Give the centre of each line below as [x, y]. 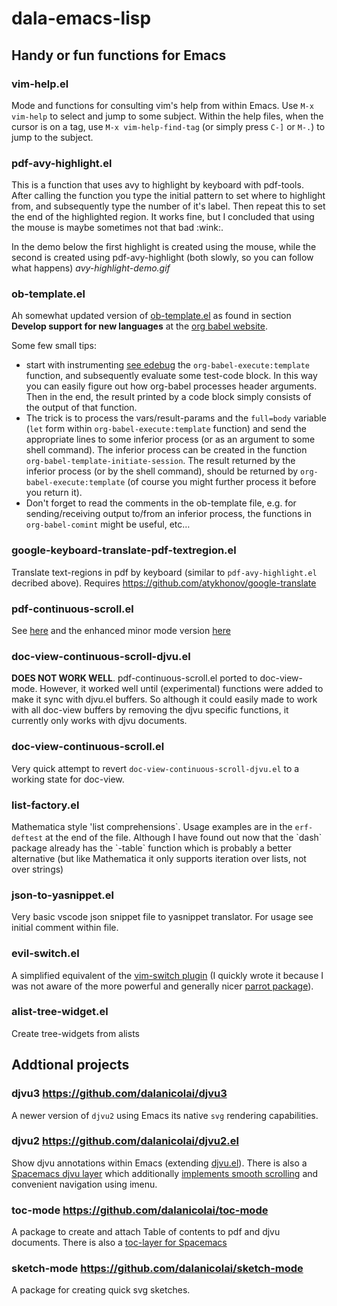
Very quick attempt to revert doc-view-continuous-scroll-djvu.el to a [155, 768]
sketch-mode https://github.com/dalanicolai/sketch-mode [157, 1269]
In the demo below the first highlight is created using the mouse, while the [164, 247]
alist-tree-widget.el [60, 1012]
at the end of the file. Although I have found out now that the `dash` [184, 837]
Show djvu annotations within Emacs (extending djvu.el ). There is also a [159, 1163]
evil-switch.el [45, 954]
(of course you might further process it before [222, 482]
